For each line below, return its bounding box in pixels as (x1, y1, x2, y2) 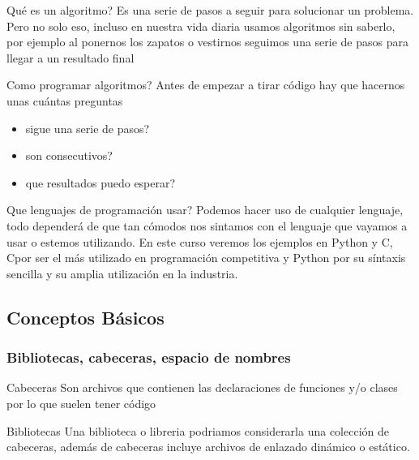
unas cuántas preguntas (6, 92, 123, 109)
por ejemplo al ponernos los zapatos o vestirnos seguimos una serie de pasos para (6, 33, 408, 50)
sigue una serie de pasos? (25, 119, 150, 136)
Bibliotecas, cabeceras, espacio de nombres (6, 347, 291, 368)
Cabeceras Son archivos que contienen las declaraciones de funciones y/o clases (6, 379, 398, 396)
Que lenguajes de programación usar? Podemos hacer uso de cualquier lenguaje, (6, 201, 404, 218)
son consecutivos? (25, 147, 113, 164)
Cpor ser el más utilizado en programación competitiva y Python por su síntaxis (6, 249, 406, 266)
